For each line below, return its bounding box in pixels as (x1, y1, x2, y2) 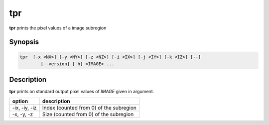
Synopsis (9, 38, 39, 46)
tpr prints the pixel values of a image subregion (9, 25, 107, 31)
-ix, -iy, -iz (12, 104, 37, 111)
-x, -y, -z (12, 111, 33, 118)
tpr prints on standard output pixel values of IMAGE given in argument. (9, 89, 154, 95)
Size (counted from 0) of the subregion (42, 111, 134, 118)
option (12, 98, 28, 105)
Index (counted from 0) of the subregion (42, 104, 137, 111)
